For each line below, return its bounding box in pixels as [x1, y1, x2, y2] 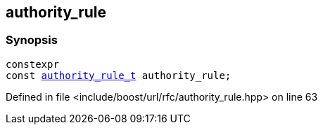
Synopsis [6, 33, 58, 48]
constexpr [6, 58, 59, 70]
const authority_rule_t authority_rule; [6, 69, 232, 81]
